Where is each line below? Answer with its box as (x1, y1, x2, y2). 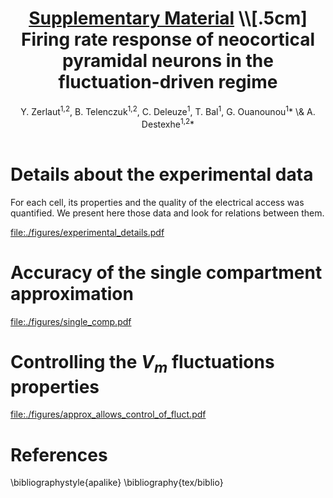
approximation (10, 283, 134, 306)
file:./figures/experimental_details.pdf (10, 227, 165, 238)
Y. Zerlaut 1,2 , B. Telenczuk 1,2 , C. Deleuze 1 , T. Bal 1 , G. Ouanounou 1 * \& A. (20, 103, 316, 117)
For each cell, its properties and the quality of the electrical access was (10, 197, 305, 208)
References (10, 443, 108, 466)
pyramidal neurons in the (62, 50, 274, 72)
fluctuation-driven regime (58, 71, 278, 94)
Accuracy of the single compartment (10, 262, 323, 284)
